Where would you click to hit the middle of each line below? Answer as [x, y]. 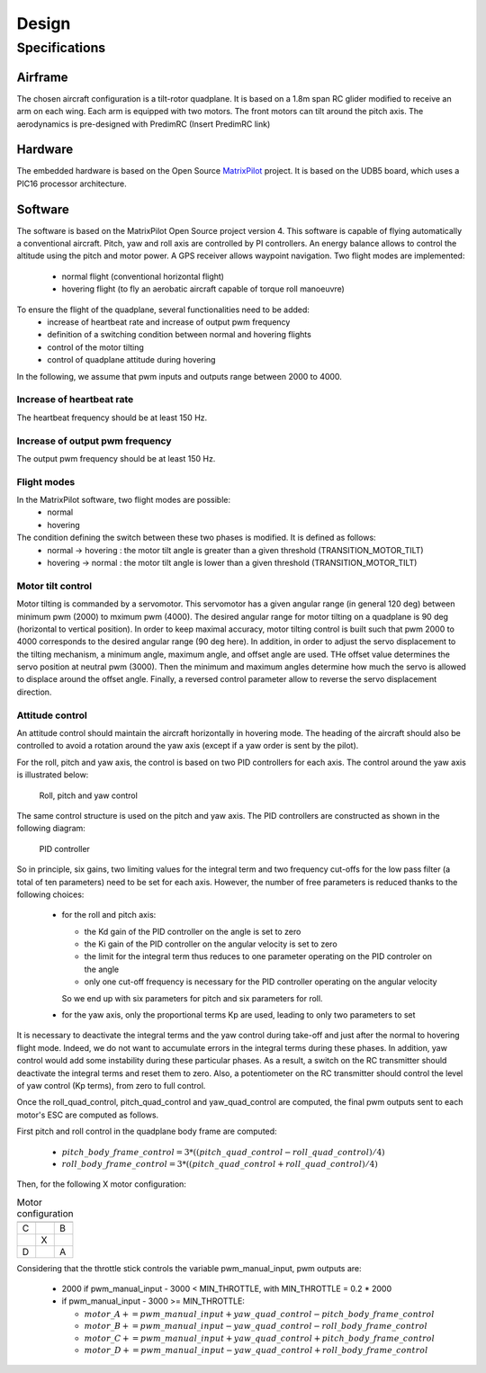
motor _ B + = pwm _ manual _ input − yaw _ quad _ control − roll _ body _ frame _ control [256, 1326]
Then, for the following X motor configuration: [101, 1184]
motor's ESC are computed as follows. [88, 1115]
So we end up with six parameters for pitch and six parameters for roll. [192, 998]
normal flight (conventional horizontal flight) [143, 276]
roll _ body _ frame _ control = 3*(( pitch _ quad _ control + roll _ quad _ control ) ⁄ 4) [220, 1164]
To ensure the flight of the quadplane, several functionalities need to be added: [163, 310]
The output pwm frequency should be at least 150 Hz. [116, 458]
